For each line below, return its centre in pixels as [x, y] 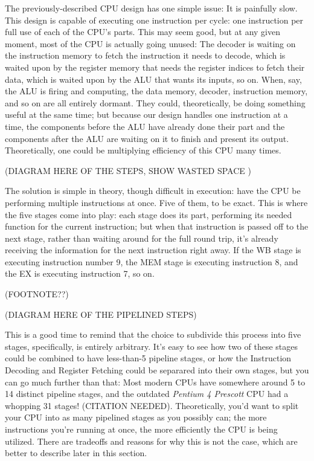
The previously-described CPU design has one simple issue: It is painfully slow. [151, 8]
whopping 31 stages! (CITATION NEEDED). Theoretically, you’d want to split [152, 405]
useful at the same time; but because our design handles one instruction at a [146, 114]
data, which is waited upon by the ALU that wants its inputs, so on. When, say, [153, 79]
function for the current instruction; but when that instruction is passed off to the [157, 226]
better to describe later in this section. [76, 453]
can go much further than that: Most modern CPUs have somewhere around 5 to [155, 382]
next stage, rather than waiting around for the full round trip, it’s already [142, 238]
